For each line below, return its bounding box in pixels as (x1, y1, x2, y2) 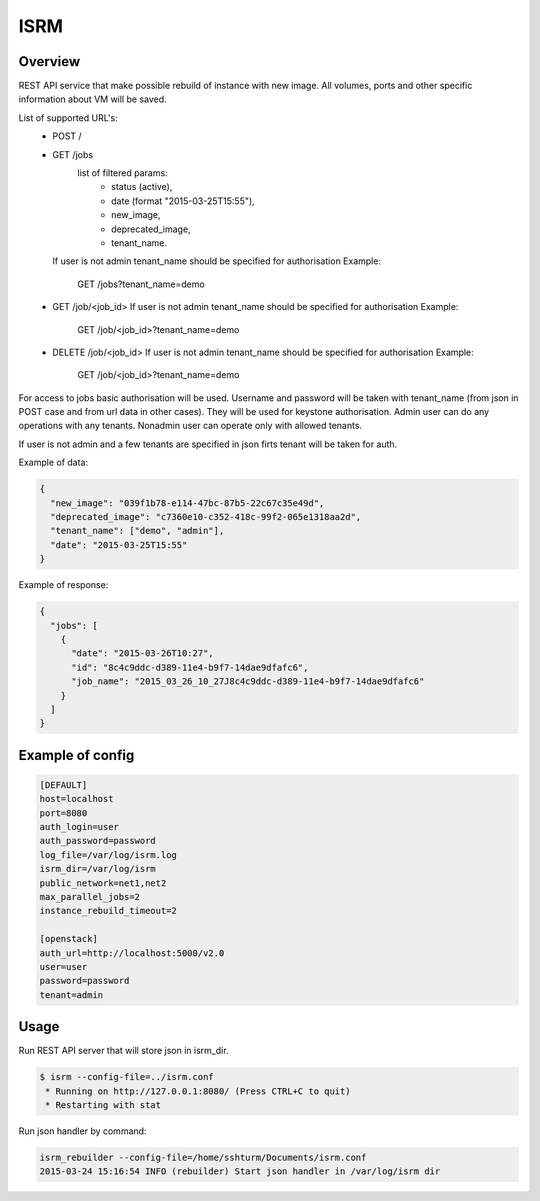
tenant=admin (39, 989, 104, 1000)
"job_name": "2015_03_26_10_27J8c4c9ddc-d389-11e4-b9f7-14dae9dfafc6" (71, 676, 425, 687)
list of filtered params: (77, 167, 169, 179)
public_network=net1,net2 (39, 877, 167, 889)
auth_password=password (39, 835, 157, 847)
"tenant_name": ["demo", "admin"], (50, 525, 225, 537)
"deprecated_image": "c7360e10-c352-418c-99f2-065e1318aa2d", (50, 511, 362, 523)
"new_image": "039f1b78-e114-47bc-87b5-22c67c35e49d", (50, 497, 325, 509)
